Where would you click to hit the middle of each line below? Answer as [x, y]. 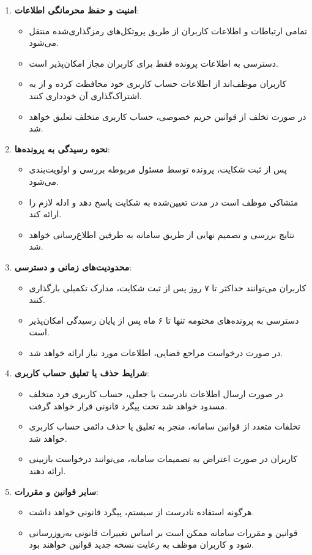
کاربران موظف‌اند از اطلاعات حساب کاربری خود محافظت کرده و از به [158, 84]
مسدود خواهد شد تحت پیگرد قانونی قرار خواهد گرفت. [128, 405]
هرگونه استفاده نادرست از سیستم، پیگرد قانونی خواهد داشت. [142, 512]
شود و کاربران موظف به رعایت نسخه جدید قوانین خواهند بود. [142, 544]
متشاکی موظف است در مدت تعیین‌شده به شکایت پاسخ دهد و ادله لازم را [164, 202]
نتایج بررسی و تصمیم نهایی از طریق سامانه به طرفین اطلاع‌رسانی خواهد [162, 234]
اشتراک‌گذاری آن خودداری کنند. [85, 95]
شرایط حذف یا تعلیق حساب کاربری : [82, 373]
